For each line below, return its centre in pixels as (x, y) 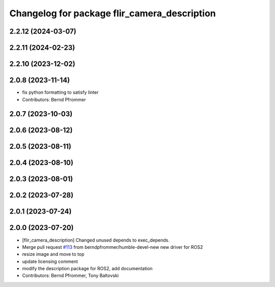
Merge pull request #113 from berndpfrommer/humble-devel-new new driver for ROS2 (113, 247)
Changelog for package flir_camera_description (113, 13)
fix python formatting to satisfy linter (60, 92)
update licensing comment (50, 261)
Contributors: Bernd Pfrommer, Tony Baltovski (71, 276)
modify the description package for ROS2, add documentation (87, 269)
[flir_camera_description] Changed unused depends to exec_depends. (96, 240)
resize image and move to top (53, 254)
